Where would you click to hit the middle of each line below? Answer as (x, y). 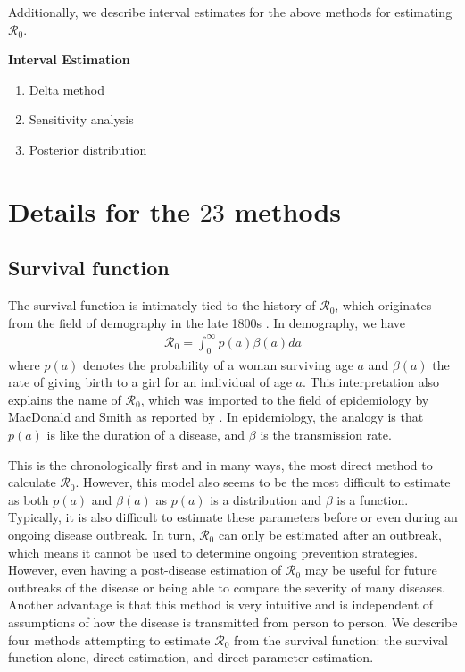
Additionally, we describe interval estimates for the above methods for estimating (230, 12)
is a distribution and (266, 499)
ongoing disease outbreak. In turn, (102, 534)
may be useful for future (371, 570)
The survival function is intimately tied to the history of (162, 305)
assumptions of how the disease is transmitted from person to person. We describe (233, 622)
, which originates (383, 305)
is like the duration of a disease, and (146, 435)
